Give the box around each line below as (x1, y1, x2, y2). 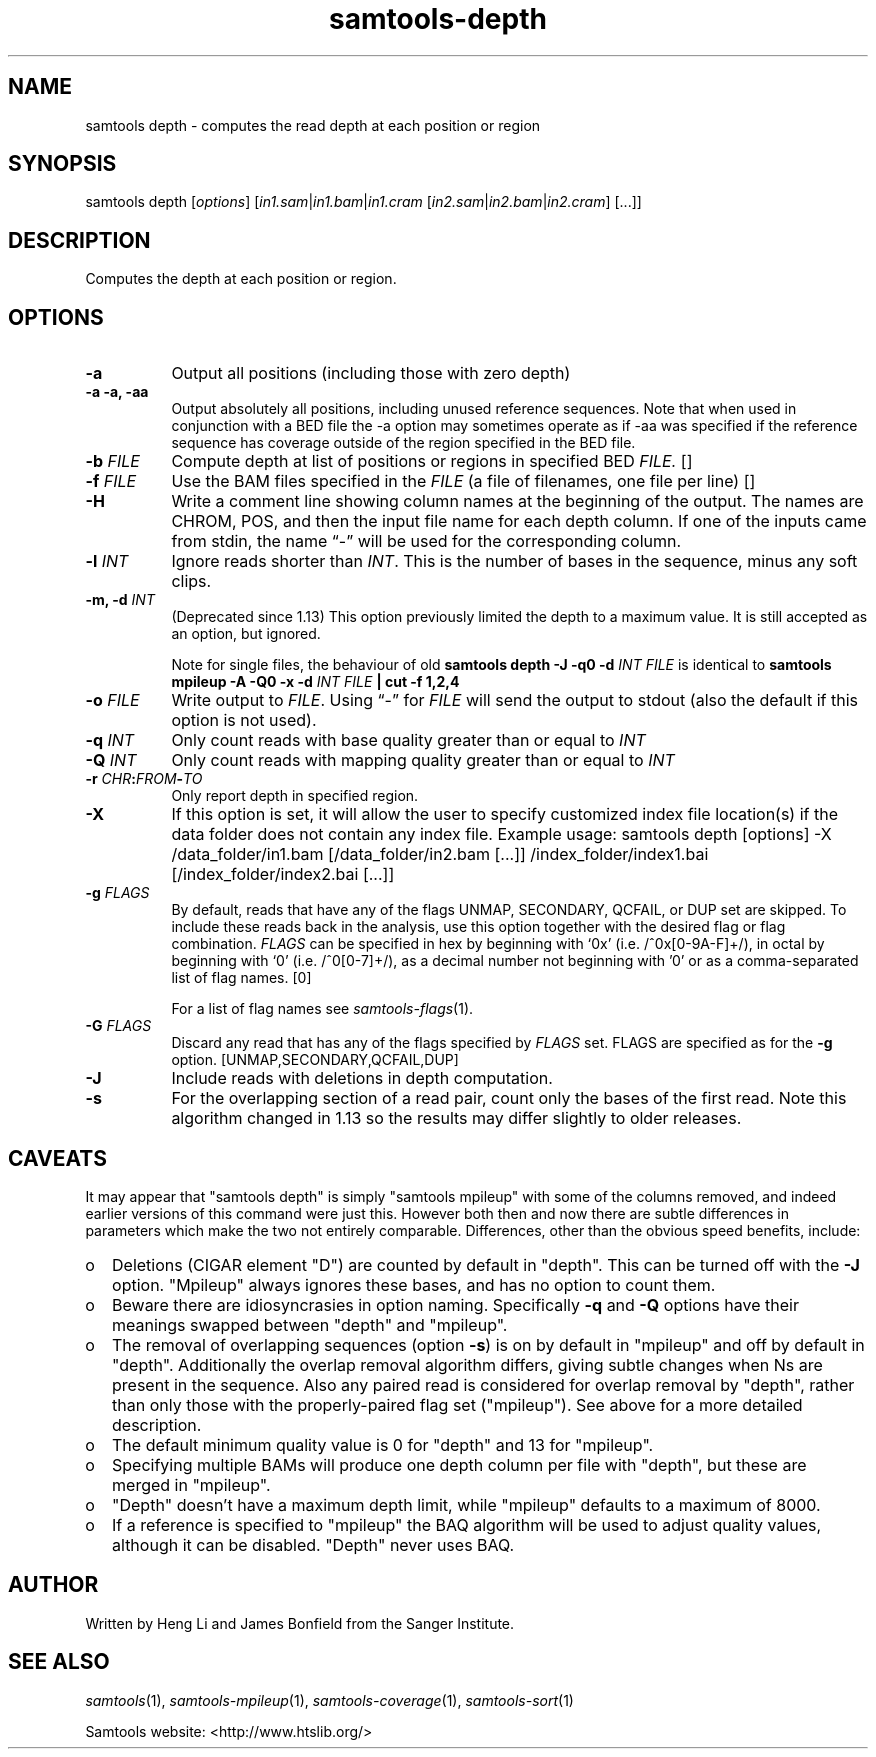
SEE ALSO (8, 1649, 110, 1675)
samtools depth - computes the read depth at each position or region (85, 116, 541, 134)
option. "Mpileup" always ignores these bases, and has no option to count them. (112, 1274, 716, 1295)
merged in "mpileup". (112, 1474, 271, 1495)
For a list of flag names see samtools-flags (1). (171, 1000, 474, 1018)
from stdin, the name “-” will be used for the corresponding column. (171, 531, 682, 552)
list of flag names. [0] (171, 969, 312, 987)
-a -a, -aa (85, 383, 149, 401)
